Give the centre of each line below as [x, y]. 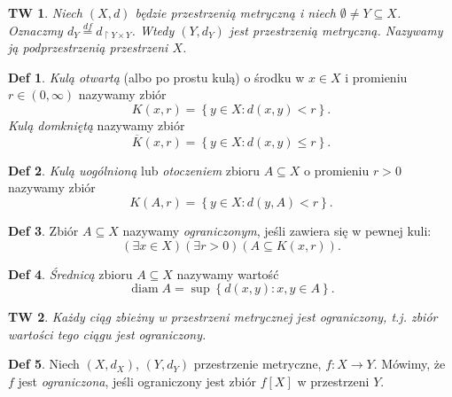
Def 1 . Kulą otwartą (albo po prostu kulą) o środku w [156, 77]
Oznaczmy [35, 30]
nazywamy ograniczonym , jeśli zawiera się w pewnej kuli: [277, 230]
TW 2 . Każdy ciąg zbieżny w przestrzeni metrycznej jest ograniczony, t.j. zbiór [223, 317]
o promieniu [337, 170]
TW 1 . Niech [45, 12]
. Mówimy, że [409, 364]
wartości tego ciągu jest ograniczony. [107, 334]
